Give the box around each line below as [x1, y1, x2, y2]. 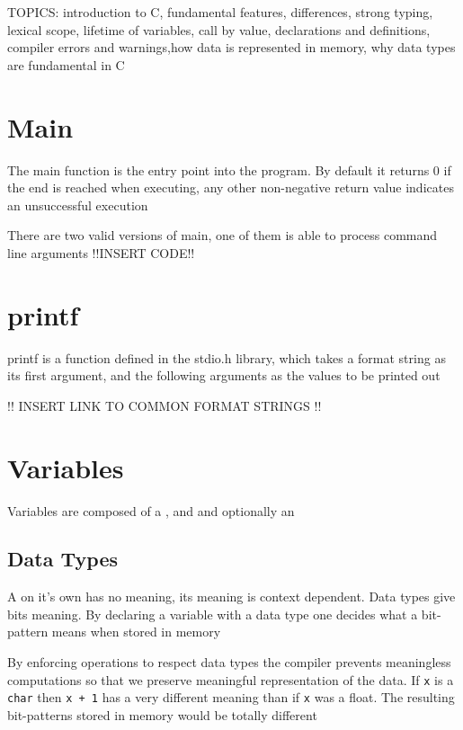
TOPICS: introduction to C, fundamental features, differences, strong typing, [7, 3, 433, 21]
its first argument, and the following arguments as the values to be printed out [7, 366, 441, 385]
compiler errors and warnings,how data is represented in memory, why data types [7, 38, 456, 57]
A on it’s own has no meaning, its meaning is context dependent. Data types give [7, 587, 456, 606]
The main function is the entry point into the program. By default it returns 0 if [7, 160, 451, 179]
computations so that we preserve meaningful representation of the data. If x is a [7, 670, 454, 689]
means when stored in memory [51, 622, 221, 641]
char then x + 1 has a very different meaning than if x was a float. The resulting [7, 688, 455, 707]
